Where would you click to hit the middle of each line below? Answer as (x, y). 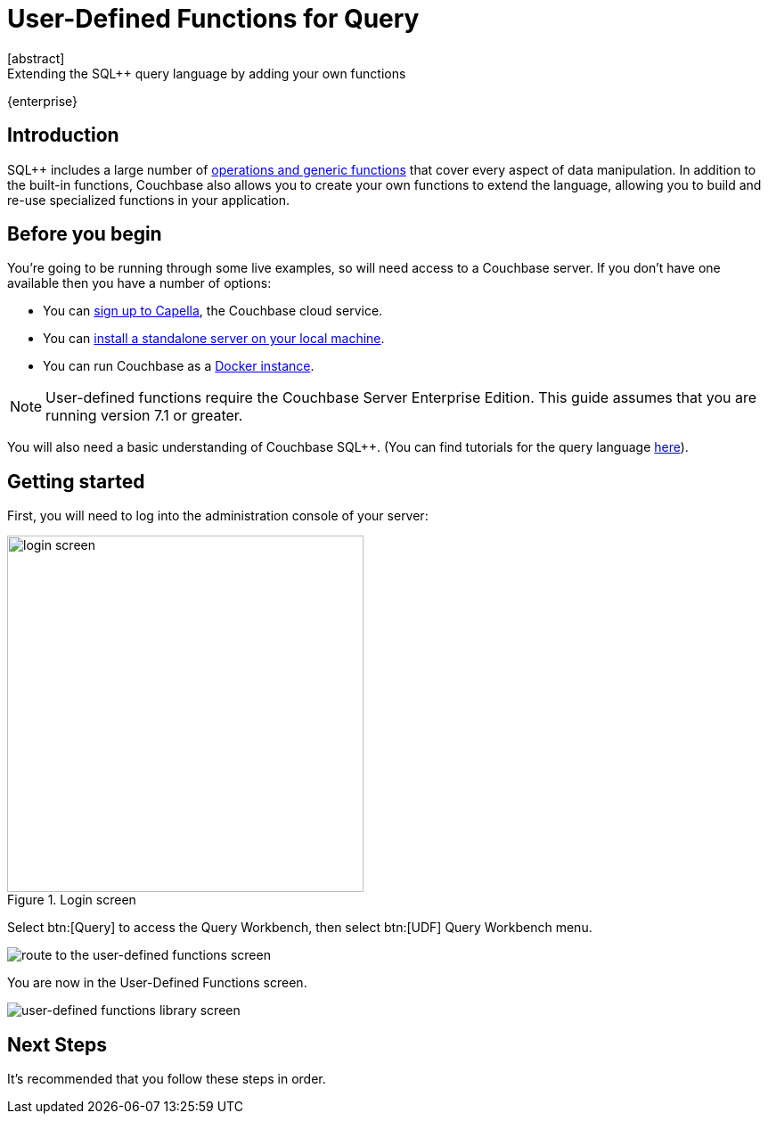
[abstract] (36, 58)
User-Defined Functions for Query (213, 19)
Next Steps (57, 1044)
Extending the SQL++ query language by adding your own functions (207, 73)
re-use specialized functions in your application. (148, 200)
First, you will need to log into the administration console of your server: (218, 516)
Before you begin (85, 234)
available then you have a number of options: (139, 283)
